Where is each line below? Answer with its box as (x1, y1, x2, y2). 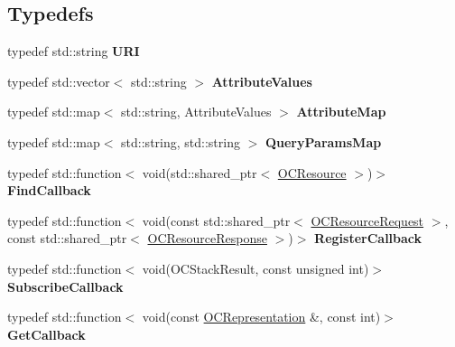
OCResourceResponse (147, 229, 267, 248)
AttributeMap (296, 102, 386, 121)
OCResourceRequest (311, 211, 424, 230)
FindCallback (7, 181, 91, 200)
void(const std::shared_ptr (142, 211, 291, 230)
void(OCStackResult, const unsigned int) (142, 258, 369, 277)
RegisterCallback (314, 229, 422, 248)
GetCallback (7, 324, 86, 343)
